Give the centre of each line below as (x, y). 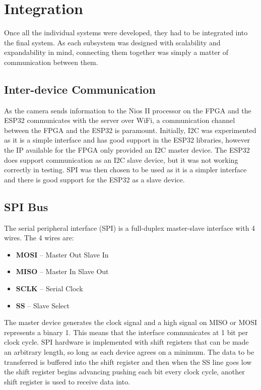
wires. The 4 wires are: (39, 238)
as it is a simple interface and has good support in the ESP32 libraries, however (127, 140)
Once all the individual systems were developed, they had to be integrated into (126, 32)
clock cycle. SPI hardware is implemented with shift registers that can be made (126, 342)
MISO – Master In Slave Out (62, 271)
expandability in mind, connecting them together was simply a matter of (116, 52)
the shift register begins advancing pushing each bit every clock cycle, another (124, 372)
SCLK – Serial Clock (49, 288)
